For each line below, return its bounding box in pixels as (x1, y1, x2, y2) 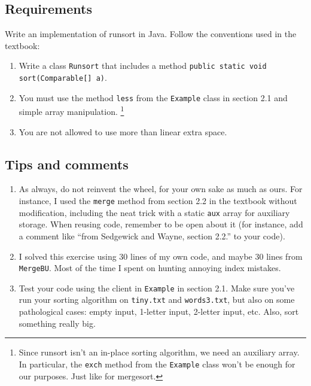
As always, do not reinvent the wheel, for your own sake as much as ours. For (19, 183, 303, 195)
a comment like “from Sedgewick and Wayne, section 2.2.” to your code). (19, 229, 285, 242)
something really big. (19, 317, 96, 329)
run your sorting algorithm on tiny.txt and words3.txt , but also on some (19, 293, 295, 306)
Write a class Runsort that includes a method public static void (19, 59, 267, 72)
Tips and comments (5, 154, 129, 173)
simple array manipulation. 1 (19, 104, 124, 118)
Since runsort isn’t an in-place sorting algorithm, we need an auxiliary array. (19, 346, 300, 358)
